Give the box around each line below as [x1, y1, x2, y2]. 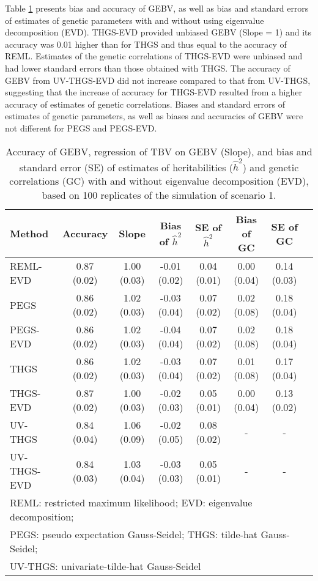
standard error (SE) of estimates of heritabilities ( [19, 160, 233, 174]
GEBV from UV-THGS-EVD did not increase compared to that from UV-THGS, [5, 73, 311, 86]
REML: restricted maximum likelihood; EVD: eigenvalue [10, 495, 253, 510]
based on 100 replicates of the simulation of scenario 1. [42, 188, 276, 202]
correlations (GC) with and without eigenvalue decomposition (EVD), [9, 174, 309, 188]
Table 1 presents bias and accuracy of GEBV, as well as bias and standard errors [5, 2, 309, 14]
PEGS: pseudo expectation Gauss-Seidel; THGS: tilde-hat [10, 527, 258, 542]
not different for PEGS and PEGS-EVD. [5, 121, 157, 134]
